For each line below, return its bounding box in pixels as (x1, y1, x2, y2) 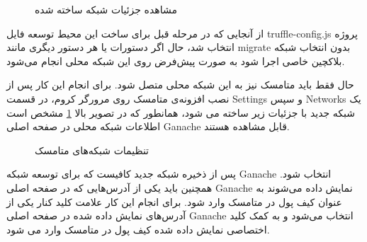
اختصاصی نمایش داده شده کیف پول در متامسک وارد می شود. (6, 221, 270, 236)
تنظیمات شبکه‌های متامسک (35, 142, 149, 157)
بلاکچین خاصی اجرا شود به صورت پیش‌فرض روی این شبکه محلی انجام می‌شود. (6, 53, 345, 68)
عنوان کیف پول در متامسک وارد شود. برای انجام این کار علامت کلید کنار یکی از (6, 194, 342, 209)
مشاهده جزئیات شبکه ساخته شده (35, 2, 177, 16)
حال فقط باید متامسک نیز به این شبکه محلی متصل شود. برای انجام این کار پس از (6, 77, 354, 92)
